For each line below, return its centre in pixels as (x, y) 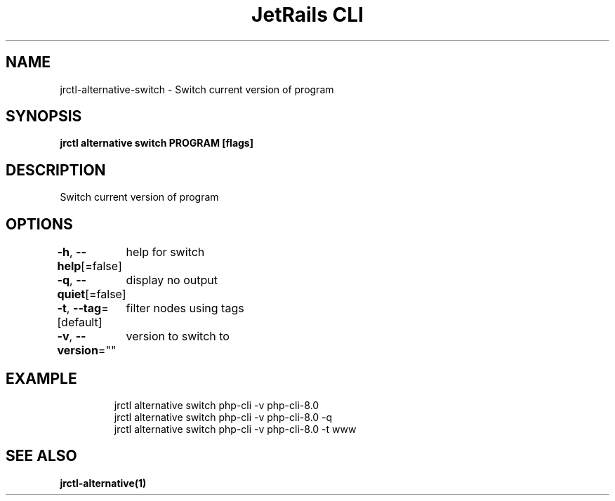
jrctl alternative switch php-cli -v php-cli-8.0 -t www (235, 429)
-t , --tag (79, 308)
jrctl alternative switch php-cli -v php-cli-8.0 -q (223, 417)
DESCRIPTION (56, 170)
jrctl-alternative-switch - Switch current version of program (197, 89)
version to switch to (178, 336)
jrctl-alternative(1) (103, 483)
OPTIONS (39, 224)
